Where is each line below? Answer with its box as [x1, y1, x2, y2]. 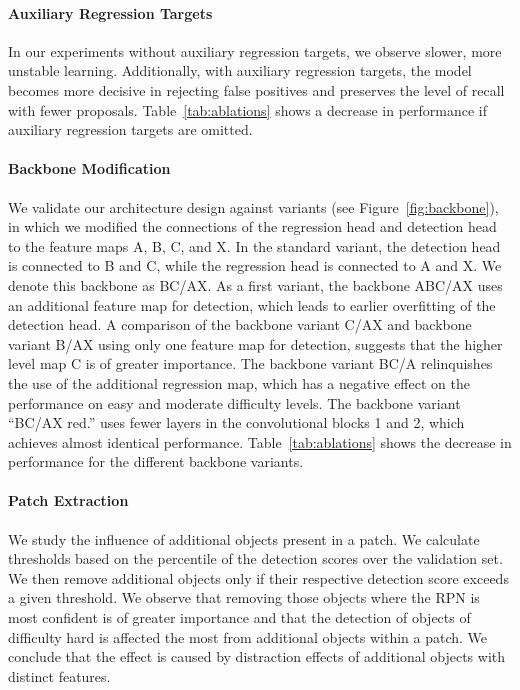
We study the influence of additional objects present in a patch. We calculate [8, 528, 480, 549]
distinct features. [8, 665, 111, 686]
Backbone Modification [8, 158, 171, 179]
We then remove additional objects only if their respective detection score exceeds [8, 567, 509, 588]
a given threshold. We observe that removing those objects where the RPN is [8, 587, 480, 608]
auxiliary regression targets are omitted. [8, 119, 253, 140]
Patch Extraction [8, 490, 129, 511]
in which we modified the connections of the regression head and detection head [8, 216, 497, 237]
